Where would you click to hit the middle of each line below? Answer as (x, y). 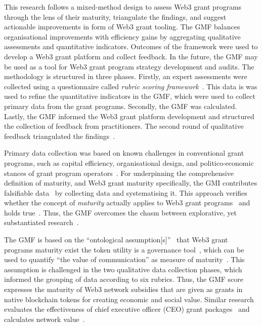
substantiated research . (41, 222)
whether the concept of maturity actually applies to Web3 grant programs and (127, 203)
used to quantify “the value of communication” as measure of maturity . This (124, 259)
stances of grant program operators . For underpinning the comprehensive (119, 173)
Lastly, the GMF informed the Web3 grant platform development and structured (129, 116)
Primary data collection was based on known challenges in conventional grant (124, 153)
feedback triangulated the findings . (60, 136)
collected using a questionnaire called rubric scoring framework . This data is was (131, 86)
